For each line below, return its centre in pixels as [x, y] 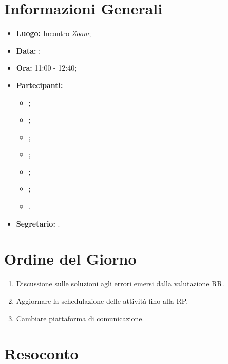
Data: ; [28, 50]
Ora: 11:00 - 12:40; [46, 68]
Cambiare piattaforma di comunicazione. [80, 318]
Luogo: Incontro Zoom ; [54, 33]
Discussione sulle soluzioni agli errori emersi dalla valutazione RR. [120, 283]
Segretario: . [38, 223]
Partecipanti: [40, 85]
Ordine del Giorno [70, 259]
